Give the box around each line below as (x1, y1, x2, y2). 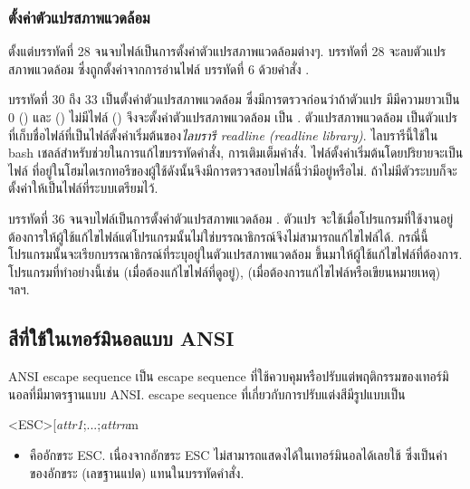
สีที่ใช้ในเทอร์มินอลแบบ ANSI (8, 324, 235, 352)
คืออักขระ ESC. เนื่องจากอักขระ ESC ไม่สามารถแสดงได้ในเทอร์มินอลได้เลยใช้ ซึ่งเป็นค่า (29, 445, 447, 464)
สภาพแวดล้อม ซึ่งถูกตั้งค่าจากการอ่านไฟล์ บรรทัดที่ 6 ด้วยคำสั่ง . (8, 59, 310, 78)
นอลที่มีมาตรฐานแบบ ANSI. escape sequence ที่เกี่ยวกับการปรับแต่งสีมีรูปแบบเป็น (8, 384, 406, 403)
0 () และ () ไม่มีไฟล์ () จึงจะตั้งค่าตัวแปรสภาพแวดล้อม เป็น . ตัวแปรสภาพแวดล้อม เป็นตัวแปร (8, 108, 458, 126)
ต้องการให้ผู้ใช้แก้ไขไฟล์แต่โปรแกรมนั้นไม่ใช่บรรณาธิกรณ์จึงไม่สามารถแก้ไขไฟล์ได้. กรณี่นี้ (8, 226, 428, 245)
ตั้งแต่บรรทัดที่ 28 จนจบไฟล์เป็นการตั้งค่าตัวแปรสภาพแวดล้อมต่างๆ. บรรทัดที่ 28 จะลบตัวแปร (8, 42, 446, 61)
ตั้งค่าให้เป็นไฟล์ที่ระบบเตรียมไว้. (8, 178, 158, 197)
